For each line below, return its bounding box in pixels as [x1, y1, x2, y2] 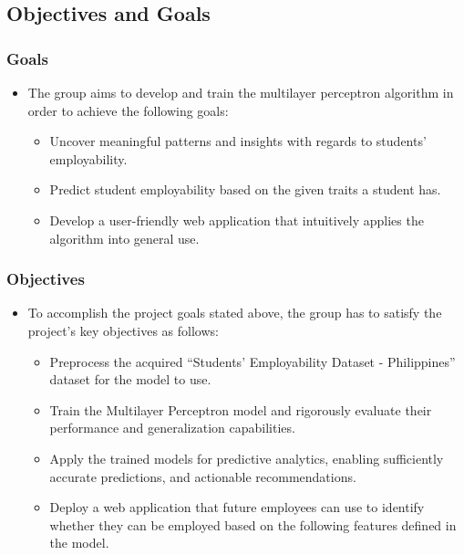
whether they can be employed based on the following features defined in [49, 515, 457, 534]
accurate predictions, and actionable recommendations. [49, 466, 356, 486]
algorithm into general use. [49, 228, 200, 247]
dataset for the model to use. [49, 370, 211, 389]
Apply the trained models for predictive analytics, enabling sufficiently [49, 448, 444, 467]
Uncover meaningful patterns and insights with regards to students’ [49, 131, 427, 151]
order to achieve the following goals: [27, 100, 229, 120]
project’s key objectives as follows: [27, 320, 219, 340]
